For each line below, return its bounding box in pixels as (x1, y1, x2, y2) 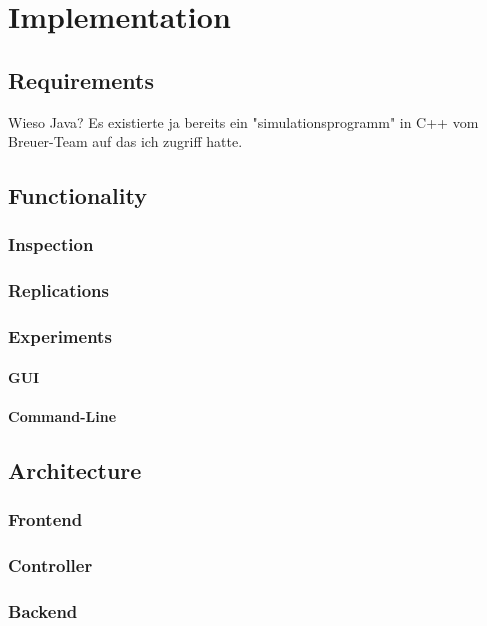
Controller (8, 553, 93, 577)
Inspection (8, 232, 94, 257)
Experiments (8, 324, 112, 349)
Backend (8, 598, 78, 623)
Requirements (8, 64, 154, 95)
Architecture (8, 454, 142, 485)
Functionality (8, 180, 147, 211)
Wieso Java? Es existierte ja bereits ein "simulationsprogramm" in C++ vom (8, 111, 479, 132)
